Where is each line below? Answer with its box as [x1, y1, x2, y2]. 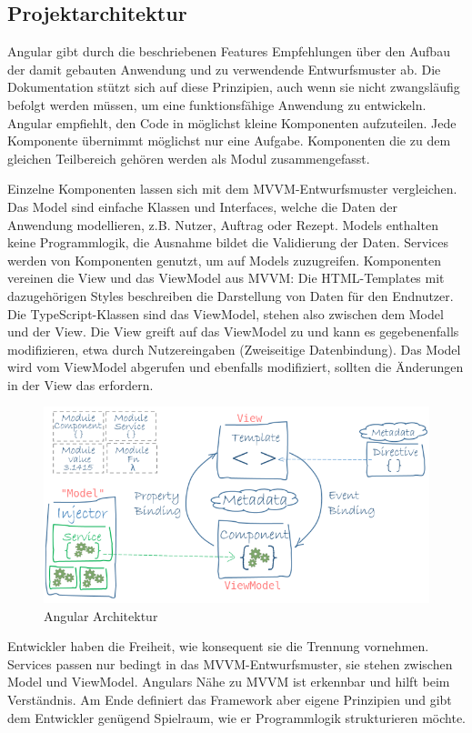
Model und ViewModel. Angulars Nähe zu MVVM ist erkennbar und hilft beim [7, 672, 450, 691]
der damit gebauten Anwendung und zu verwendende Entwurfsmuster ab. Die [7, 59, 441, 78]
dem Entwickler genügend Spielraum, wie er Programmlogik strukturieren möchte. [7, 708, 467, 727]
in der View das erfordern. [7, 375, 154, 394]
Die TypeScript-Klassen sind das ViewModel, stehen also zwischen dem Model [7, 304, 444, 323]
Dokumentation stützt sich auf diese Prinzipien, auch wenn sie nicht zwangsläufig [7, 77, 460, 96]
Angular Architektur [44, 606, 158, 625]
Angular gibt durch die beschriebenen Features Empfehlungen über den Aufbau [7, 42, 450, 61]
